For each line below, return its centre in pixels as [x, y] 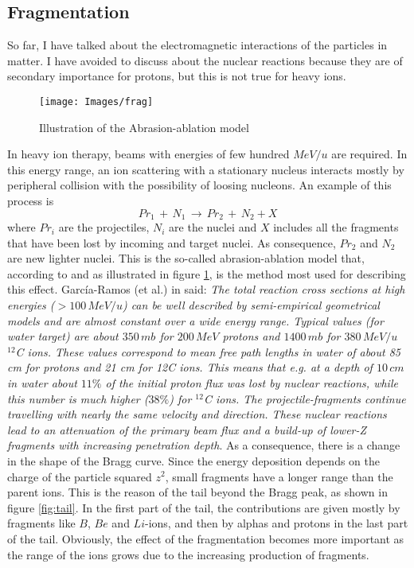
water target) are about [63, 336]
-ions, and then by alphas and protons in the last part [277, 523]
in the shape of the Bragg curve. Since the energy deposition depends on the [193, 460]
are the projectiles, [104, 227]
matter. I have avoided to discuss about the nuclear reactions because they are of [205, 60]
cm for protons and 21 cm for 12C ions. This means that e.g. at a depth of [190, 367]
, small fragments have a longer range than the [279, 476]
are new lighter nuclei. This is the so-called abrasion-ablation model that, [186, 258]
